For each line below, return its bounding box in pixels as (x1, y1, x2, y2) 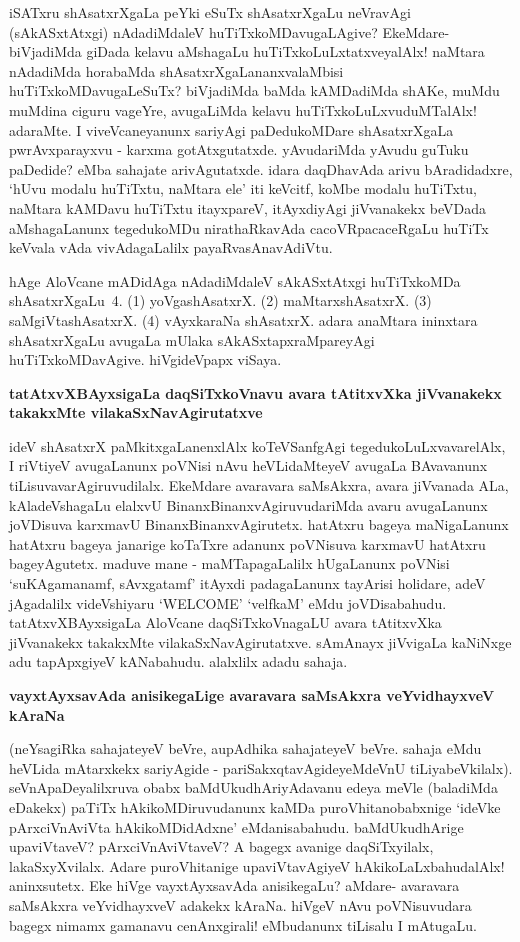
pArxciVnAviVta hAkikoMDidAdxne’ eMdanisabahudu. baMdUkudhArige (9, 816, 464, 837)
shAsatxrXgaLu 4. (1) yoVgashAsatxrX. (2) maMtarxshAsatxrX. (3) (9, 290, 432, 311)
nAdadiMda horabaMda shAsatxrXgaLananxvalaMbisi (9, 60, 344, 81)
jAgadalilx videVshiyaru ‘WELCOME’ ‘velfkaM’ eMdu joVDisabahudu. (9, 592, 447, 613)
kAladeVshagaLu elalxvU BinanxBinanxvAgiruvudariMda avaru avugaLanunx (9, 494, 488, 515)
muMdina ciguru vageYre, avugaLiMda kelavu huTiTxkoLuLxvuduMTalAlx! (9, 99, 477, 120)
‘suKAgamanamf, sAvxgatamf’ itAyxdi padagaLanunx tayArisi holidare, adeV (9, 573, 486, 594)
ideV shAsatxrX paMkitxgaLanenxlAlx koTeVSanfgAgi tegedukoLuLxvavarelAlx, (9, 435, 506, 456)
